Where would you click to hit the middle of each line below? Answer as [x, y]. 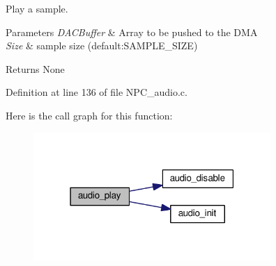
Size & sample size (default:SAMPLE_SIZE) [102, 45]
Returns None [35, 68]
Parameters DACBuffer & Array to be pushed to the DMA [132, 32]
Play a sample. [37, 8]
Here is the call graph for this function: [89, 115]
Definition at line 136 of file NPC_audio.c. [97, 92]
